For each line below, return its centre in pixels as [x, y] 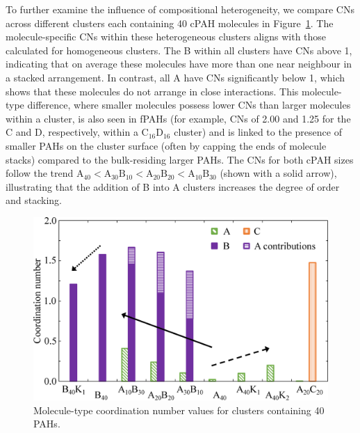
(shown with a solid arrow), [278, 173]
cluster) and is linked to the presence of [258, 132]
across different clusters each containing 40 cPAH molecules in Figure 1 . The [170, 23]
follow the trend [40, 173]
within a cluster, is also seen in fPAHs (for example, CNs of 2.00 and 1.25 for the [178, 118]
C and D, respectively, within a [72, 132]
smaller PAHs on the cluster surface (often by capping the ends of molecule [166, 145]
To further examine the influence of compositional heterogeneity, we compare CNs [180, 9]
